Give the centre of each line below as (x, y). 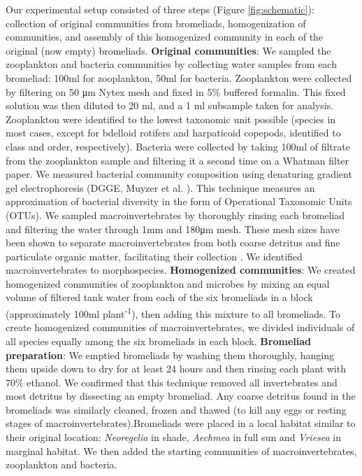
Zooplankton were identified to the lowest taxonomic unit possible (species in (171, 119)
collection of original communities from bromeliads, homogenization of (156, 23)
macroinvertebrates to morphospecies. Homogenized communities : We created (181, 270)
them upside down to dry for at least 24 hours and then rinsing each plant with (176, 369)
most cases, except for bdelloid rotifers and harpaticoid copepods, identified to (173, 133)
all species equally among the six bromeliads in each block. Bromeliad (158, 341)
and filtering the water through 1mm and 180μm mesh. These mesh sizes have (173, 229)
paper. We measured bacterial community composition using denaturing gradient (179, 174)
